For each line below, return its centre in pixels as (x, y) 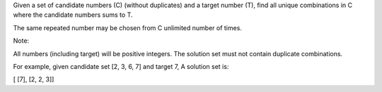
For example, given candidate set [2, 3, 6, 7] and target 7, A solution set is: (121, 66)
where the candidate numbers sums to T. (73, 15)
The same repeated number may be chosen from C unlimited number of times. (127, 27)
